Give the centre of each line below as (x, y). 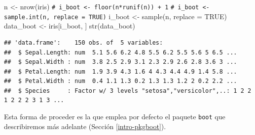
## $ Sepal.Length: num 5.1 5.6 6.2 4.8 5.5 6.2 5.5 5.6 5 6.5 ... (121, 52)
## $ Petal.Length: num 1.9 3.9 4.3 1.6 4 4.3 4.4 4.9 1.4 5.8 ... (121, 71)
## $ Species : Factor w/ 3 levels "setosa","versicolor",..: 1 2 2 (128, 91)
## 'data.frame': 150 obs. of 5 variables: (84, 42)
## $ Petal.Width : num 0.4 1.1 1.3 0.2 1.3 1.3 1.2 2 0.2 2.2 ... (121, 81)
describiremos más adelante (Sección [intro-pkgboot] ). (85, 126)
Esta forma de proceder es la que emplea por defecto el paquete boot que (115, 117)
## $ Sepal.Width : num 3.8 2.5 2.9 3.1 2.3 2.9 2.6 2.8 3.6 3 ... (121, 62)
